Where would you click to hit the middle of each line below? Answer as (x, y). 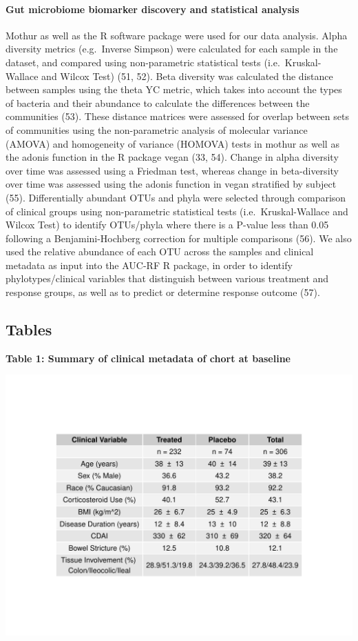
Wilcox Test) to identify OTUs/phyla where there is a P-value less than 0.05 (167, 225)
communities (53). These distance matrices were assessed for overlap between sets (177, 116)
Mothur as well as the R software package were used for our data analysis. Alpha (177, 35)
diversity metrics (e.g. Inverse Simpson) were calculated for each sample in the (172, 49)
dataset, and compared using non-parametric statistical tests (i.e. (143, 62)
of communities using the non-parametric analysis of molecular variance (157, 129)
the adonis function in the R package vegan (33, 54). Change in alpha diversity (172, 157)
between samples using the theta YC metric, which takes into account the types (174, 89)
